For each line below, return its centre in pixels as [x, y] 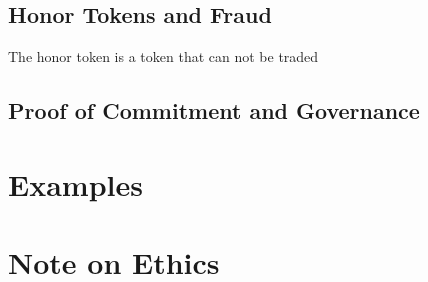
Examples [75, 183]
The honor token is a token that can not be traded [163, 56]
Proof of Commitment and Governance [214, 110]
